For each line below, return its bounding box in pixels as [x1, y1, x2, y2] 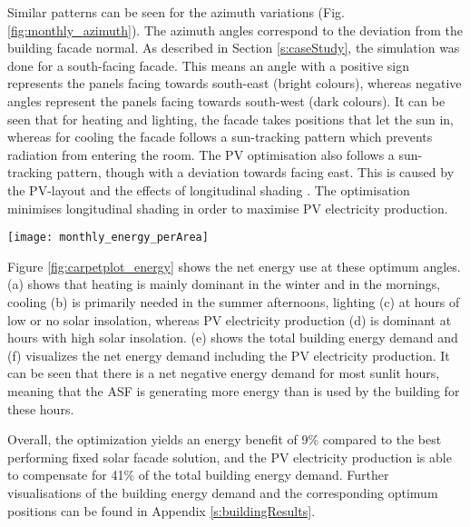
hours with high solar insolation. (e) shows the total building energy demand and [7, 328, 458, 347]
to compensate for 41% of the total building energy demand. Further [7, 465, 389, 484]
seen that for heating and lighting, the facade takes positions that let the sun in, [7, 109, 455, 128]
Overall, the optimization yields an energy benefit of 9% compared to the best [7, 430, 442, 449]
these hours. [7, 399, 74, 418]
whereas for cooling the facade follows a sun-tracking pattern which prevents [7, 127, 433, 146]
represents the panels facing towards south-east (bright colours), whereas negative [7, 74, 462, 93]
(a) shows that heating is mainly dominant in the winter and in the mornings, [7, 274, 441, 293]
